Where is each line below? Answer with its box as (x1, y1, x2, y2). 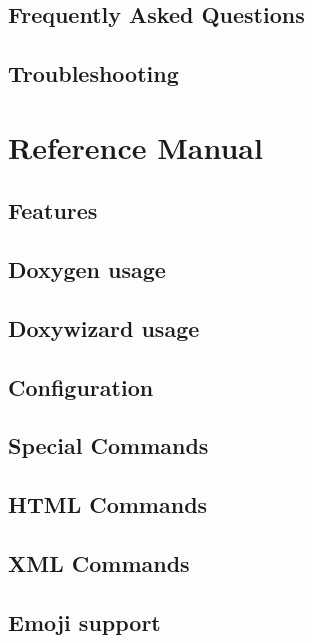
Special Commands (8, 430, 209, 461)
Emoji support (8, 606, 161, 637)
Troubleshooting (8, 58, 179, 89)
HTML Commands (8, 489, 208, 520)
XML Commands (8, 548, 190, 579)
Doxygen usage (8, 254, 166, 285)
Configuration (8, 371, 154, 402)
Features (8, 195, 98, 226)
